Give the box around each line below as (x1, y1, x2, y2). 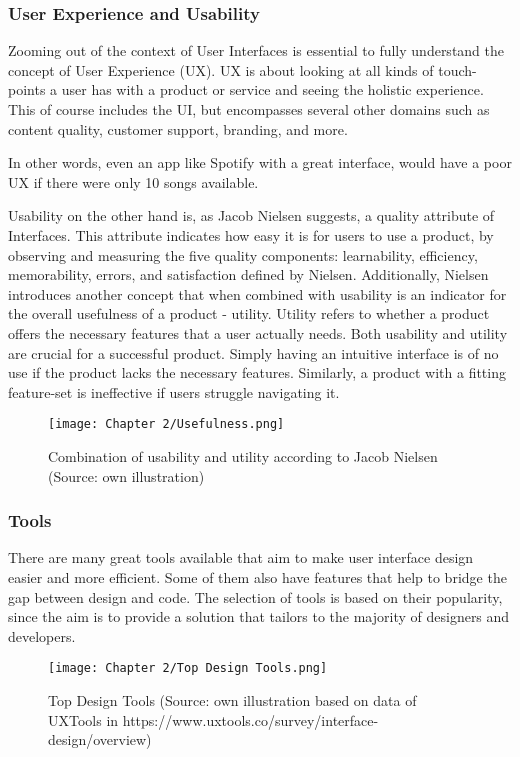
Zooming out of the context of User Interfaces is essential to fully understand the (8, 40, 505, 61)
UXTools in (48, 709, 119, 730)
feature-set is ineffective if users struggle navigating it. (8, 381, 340, 402)
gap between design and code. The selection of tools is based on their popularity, (8, 586, 503, 607)
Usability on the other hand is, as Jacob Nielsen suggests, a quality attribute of (8, 205, 495, 226)
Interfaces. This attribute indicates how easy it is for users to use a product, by (8, 224, 494, 245)
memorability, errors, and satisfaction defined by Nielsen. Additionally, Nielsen (8, 264, 489, 285)
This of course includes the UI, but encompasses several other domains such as (8, 99, 490, 119)
